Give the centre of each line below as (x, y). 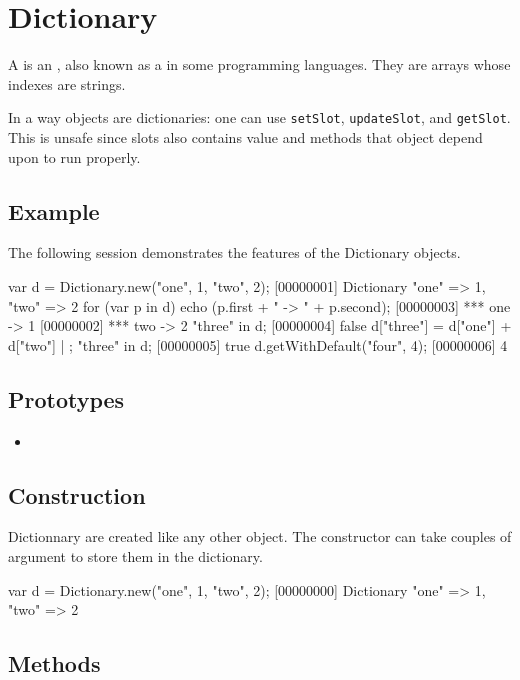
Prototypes (66, 398)
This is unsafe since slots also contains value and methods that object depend (245, 136)
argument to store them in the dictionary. (135, 555)
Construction (77, 494)
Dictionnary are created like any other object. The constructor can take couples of (260, 536)
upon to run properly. (74, 156)
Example (54, 210)
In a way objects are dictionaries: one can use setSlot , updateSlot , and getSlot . (259, 117)
